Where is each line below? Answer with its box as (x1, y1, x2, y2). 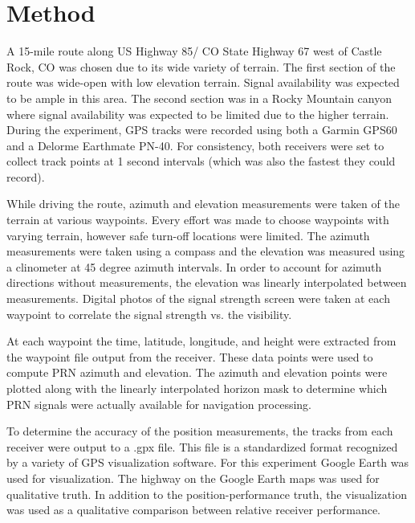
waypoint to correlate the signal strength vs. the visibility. (6, 305, 292, 322)
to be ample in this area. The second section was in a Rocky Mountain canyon (6, 89, 393, 106)
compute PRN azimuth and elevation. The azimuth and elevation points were (6, 364, 388, 381)
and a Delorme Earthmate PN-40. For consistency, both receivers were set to (6, 137, 384, 153)
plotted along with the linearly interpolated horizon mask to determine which (6, 380, 388, 396)
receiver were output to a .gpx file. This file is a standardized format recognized (6, 438, 398, 455)
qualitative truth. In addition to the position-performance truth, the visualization (6, 485, 407, 502)
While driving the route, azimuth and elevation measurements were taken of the (6, 195, 400, 212)
